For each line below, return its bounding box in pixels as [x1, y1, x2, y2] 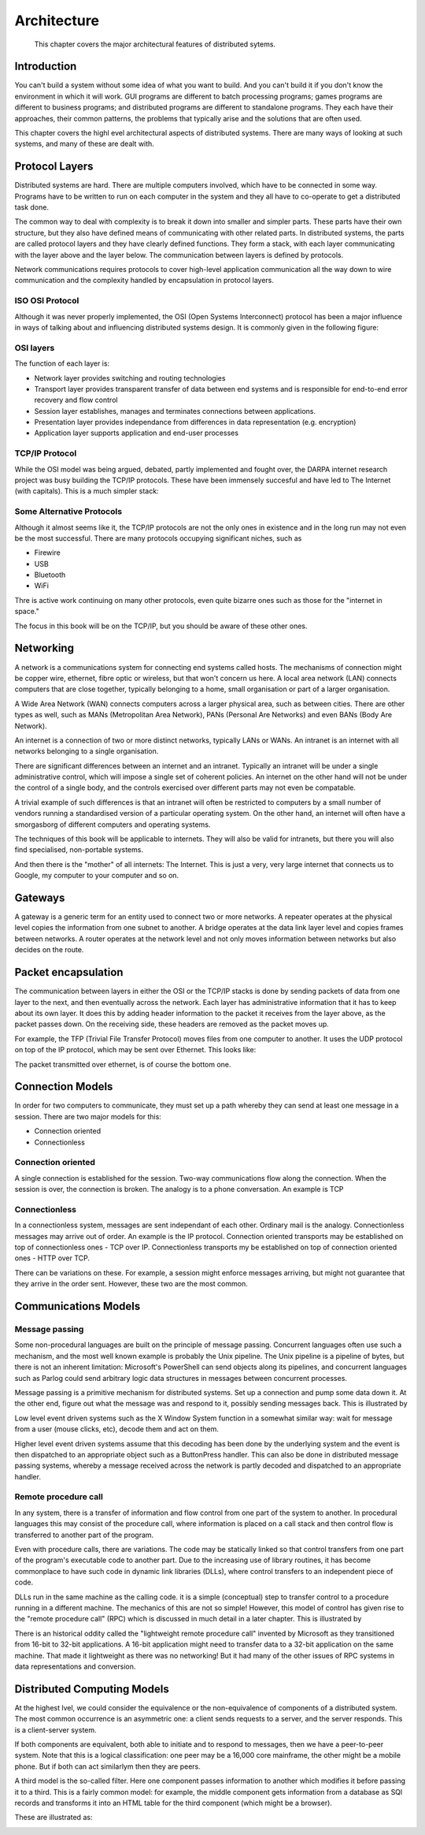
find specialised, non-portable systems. [14, 845, 143, 854]
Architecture [14, 12, 100, 29]
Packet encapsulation [14, 966, 124, 979]
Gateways [14, 891, 65, 904]
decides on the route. [14, 945, 84, 955]
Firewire [34, 548, 61, 557]
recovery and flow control [34, 395, 118, 405]
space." [14, 607, 39, 616]
